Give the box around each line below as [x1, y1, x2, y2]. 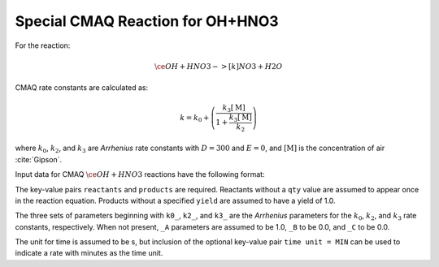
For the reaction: [15, 41, 71, 50]
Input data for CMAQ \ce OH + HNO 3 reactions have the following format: [15, 170, 265, 179]
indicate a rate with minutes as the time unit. [15, 248, 163, 258]
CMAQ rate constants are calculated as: [15, 83, 149, 93]
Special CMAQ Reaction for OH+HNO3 [15, 12, 280, 30]
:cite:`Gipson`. [15, 154, 63, 164]
